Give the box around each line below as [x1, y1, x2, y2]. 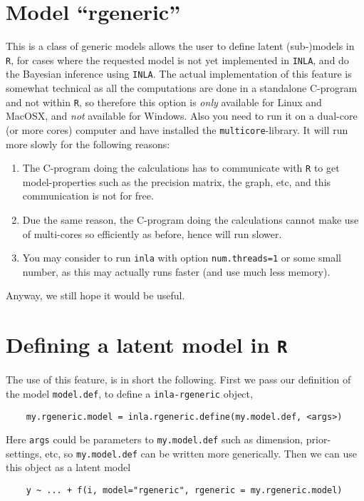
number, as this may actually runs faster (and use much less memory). [22, 264, 331, 279]
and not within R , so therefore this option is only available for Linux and [6, 94, 322, 109]
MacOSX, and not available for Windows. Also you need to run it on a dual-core [6, 108, 358, 123]
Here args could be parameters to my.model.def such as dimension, [6, 432, 303, 447]
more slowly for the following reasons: [6, 136, 170, 151]
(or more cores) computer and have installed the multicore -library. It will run [6, 122, 348, 137]
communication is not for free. [22, 188, 154, 203]
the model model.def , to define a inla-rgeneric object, [6, 386, 253, 401]
